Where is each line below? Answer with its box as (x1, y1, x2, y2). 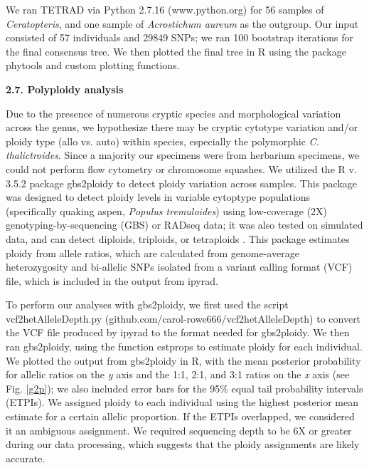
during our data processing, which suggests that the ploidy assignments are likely (6, 437, 360, 452)
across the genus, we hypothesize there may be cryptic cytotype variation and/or (6, 120, 358, 135)
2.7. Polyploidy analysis (6, 81, 124, 96)
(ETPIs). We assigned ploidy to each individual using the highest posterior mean (6, 395, 359, 410)
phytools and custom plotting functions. (6, 58, 180, 73)
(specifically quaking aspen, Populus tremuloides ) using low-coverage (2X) (6, 203, 328, 218)
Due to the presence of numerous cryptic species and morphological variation (6, 105, 341, 120)
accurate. (6, 450, 46, 465)
